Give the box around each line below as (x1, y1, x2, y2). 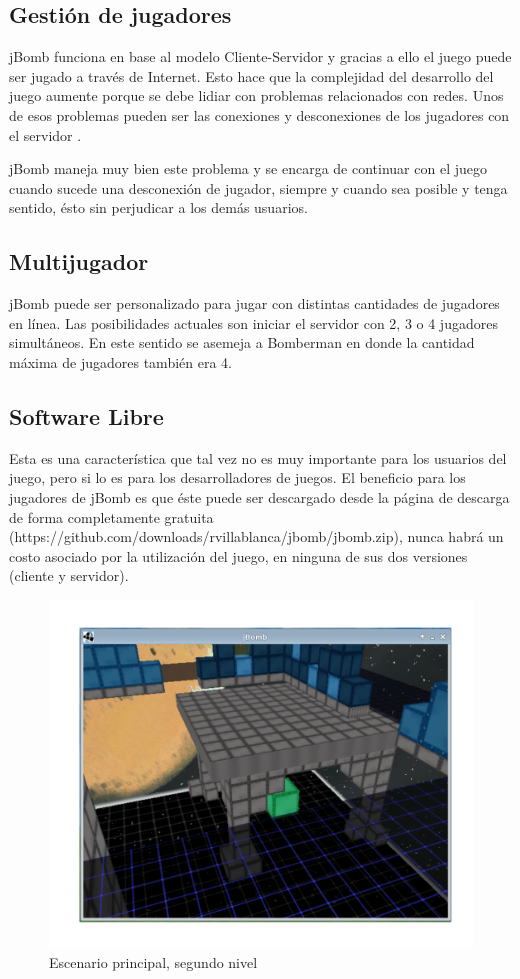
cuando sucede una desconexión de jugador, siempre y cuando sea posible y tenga (9, 177, 508, 198)
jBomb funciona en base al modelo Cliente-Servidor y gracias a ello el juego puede (9, 46, 512, 67)
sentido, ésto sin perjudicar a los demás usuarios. (9, 197, 308, 218)
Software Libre (9, 400, 164, 431)
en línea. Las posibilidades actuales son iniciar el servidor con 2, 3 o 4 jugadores (9, 312, 498, 333)
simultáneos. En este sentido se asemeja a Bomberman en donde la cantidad (9, 332, 475, 353)
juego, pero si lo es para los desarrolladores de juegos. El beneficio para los (9, 467, 466, 488)
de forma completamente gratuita (9, 506, 214, 527)
